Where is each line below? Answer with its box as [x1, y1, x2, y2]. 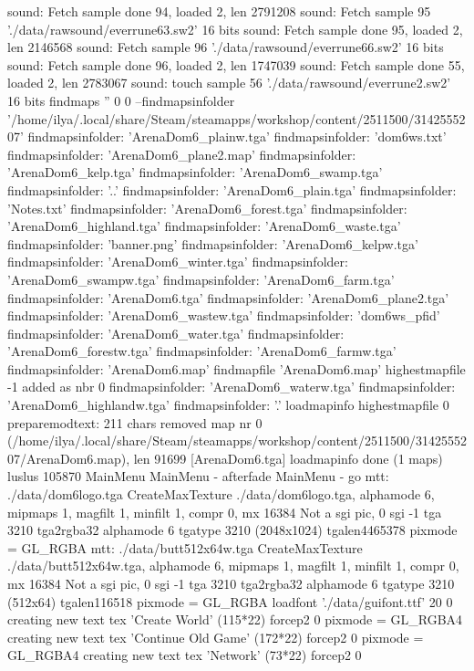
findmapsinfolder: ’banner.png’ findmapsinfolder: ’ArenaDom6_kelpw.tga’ [7, 234, 418, 253]
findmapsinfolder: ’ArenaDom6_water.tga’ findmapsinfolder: [7, 323, 345, 342]
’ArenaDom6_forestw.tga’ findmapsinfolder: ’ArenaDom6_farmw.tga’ [7, 341, 397, 361]
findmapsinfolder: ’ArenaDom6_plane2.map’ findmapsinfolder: [7, 144, 356, 163]
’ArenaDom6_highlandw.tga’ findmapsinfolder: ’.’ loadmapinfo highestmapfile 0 [7, 395, 449, 414]
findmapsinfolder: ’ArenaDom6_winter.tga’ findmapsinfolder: [7, 252, 348, 271]
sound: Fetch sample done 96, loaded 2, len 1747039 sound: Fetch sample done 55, [7, 55, 465, 74]
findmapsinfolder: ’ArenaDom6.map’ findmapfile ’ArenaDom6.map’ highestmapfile [7, 359, 466, 378]
